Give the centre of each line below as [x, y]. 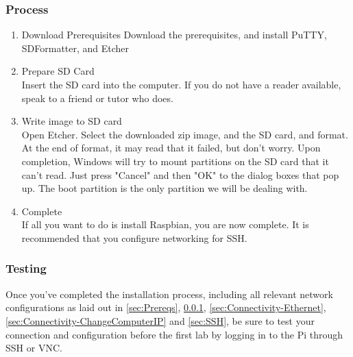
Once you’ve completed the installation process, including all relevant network [169, 294]
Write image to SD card [72, 121]
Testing [26, 268]
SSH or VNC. [34, 348]
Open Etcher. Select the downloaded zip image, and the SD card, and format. [185, 134]
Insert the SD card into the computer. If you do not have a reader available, [181, 84]
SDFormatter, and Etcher [75, 48]
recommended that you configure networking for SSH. [134, 237]
